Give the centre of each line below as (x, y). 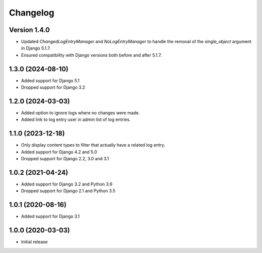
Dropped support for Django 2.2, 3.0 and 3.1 (65, 159)
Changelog (32, 13)
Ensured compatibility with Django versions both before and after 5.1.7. (91, 55)
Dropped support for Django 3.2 (53, 87)
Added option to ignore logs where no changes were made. (81, 113)
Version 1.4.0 (29, 30)
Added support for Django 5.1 (50, 81)
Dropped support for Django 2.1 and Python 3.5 (68, 191)
